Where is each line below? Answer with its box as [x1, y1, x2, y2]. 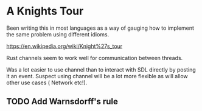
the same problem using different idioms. [6, 30, 110, 38]
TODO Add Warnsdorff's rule [6, 96, 119, 107]
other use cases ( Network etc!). [6, 79, 88, 86]
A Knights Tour [6, 4, 84, 18]
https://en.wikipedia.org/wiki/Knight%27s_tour [6, 42, 123, 50]
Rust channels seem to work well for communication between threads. [6, 54, 183, 61]
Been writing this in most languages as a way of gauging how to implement [6, 24, 195, 32]
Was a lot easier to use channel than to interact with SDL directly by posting [6, 66, 196, 73]
